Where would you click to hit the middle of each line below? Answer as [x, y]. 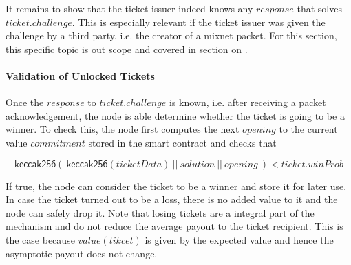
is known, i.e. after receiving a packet [247, 102]
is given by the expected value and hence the [239, 239]
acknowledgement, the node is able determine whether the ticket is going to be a [175, 115]
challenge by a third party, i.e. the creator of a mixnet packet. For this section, [171, 35]
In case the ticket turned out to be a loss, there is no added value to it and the [172, 199]
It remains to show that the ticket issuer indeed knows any [129, 8]
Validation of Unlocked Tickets [80, 75]
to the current [308, 129]
